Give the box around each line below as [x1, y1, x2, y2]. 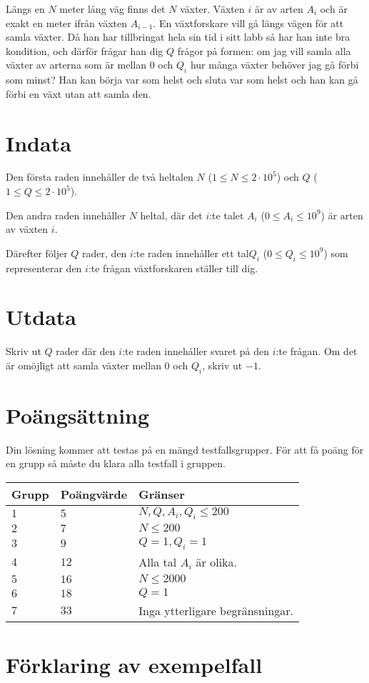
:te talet [209, 207, 244, 222]
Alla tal [138, 554, 177, 571]
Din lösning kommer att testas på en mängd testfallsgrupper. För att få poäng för [6, 442, 364, 457]
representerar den [6, 260, 82, 275]
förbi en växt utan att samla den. [6, 86, 151, 101]
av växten [6, 221, 49, 236]
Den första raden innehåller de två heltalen [6, 169, 193, 184]
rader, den [82, 245, 127, 260]
